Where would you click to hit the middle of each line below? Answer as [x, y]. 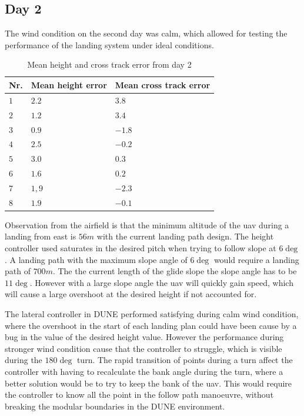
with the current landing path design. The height [185, 236]
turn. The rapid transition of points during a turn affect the [185, 360]
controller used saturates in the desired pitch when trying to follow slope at [141, 248]
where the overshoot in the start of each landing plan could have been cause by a [151, 325]
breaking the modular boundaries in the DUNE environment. [115, 406]
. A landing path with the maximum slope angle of [96, 259]
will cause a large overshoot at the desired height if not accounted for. [131, 294]
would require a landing [256, 259]
